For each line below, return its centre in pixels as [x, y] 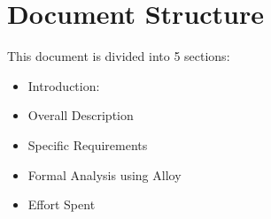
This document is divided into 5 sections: [119, 56]
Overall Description [81, 115]
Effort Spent [62, 204]
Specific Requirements [88, 144]
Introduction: [64, 85]
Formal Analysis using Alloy [105, 174]
